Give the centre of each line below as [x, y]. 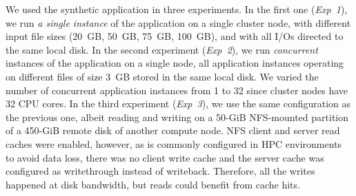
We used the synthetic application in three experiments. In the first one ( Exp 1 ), [177, 9]
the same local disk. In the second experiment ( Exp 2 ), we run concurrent [162, 49]
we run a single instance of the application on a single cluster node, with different [178, 22]
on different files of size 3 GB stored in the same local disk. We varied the [162, 76]
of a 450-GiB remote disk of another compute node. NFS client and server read [173, 130]
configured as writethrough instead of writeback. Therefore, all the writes [160, 171]
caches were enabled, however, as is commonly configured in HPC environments [174, 143]
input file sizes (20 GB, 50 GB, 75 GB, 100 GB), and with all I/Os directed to [175, 36]
